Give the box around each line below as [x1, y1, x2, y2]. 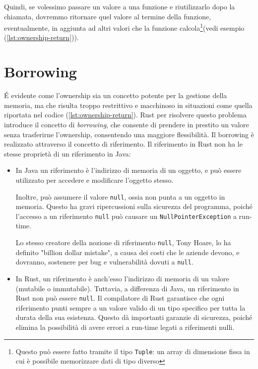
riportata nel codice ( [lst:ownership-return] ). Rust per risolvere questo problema [4, 109, 247, 120]
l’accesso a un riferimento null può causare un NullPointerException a [15, 211, 237, 221]
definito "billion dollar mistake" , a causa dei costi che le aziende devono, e [15, 247, 240, 257]
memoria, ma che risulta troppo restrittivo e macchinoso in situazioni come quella [4, 100, 253, 110]
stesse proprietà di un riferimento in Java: [4, 148, 131, 158]
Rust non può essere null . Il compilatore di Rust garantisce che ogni [15, 293, 225, 303]
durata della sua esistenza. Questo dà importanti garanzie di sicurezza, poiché [15, 312, 253, 322]
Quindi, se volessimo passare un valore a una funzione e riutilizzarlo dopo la [4, 1, 235, 11]
